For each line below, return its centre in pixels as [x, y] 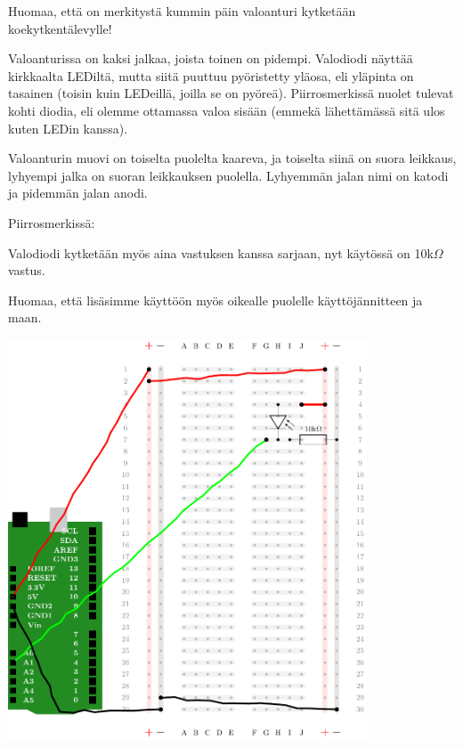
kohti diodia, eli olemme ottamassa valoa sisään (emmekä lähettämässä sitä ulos [227, 110]
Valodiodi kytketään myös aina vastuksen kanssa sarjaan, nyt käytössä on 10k [221, 252]
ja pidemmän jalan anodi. [78, 193]
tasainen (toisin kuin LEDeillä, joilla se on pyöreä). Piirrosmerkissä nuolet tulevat [231, 93]
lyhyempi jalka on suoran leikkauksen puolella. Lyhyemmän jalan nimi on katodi [228, 175]
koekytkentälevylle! [60, 28]
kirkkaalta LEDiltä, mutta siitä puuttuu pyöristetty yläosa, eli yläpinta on [211, 75]
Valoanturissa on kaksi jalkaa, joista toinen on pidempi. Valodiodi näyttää [211, 58]
